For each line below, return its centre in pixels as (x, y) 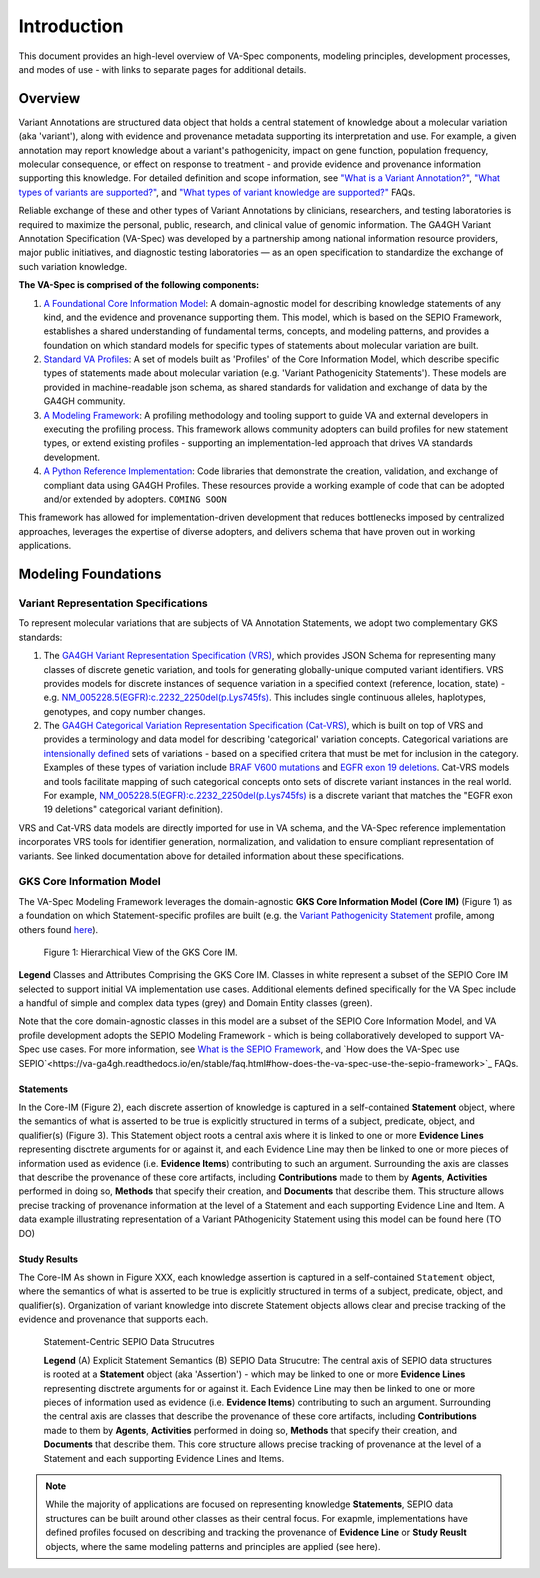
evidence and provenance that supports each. (113, 1319)
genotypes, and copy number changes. (124, 711)
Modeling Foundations (90, 573)
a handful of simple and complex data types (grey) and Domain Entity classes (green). (195, 1003)
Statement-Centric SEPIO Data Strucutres (129, 1342)
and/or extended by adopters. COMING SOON (135, 499)
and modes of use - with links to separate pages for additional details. (162, 69)
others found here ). (58, 929)
